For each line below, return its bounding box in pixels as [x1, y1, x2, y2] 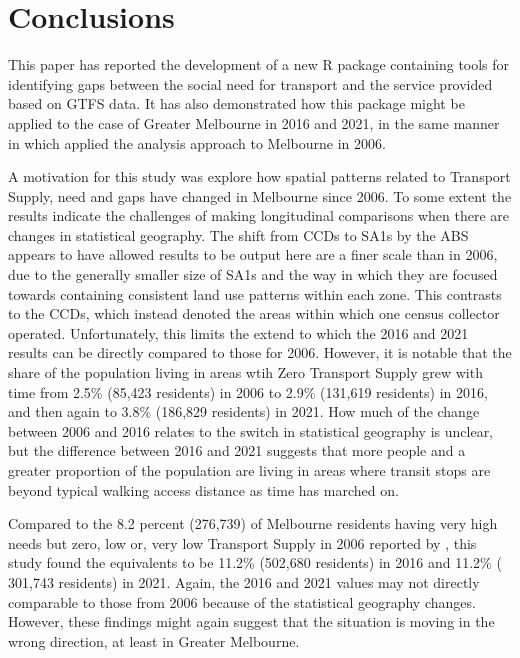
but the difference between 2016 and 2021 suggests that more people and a [8, 440, 466, 461]
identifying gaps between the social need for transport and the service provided [8, 73, 493, 94]
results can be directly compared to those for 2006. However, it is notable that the [8, 342, 512, 363]
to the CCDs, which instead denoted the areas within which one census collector [8, 303, 500, 324]
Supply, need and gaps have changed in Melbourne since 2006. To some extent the [8, 185, 512, 206]
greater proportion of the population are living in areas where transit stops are [8, 460, 491, 480]
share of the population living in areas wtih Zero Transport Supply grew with [8, 362, 483, 383]
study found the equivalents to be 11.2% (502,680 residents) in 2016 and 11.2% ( [8, 552, 502, 573]
